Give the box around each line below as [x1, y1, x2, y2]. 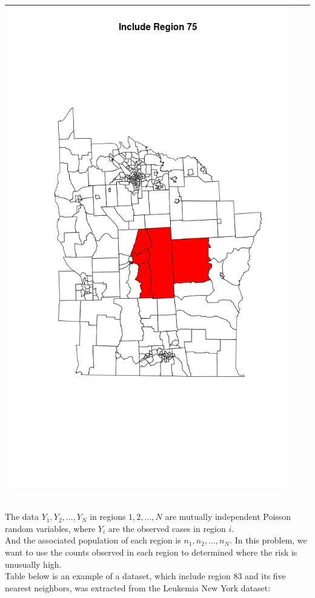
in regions [90, 510, 126, 523]
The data [5, 510, 39, 523]
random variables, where [5, 522, 96, 534]
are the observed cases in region [108, 522, 226, 534]
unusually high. [5, 557, 62, 570]
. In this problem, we [230, 534, 307, 547]
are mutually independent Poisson [165, 510, 291, 523]
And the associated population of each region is [5, 534, 181, 547]
